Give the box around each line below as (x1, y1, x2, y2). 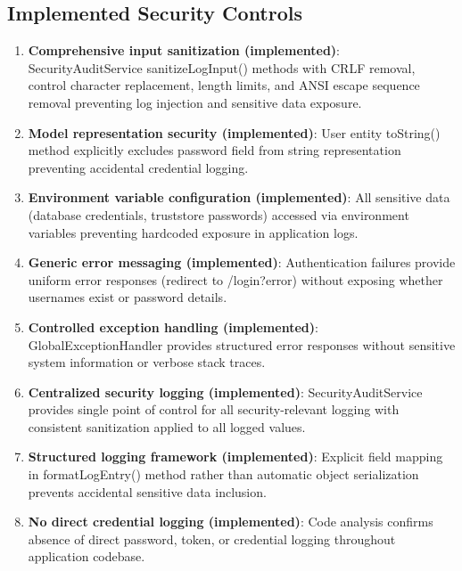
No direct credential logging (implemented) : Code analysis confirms (28, 512, 433, 531)
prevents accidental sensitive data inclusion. (28, 482, 267, 501)
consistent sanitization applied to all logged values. (28, 417, 306, 436)
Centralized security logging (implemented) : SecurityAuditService (28, 382, 423, 401)
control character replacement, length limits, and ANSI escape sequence (28, 76, 420, 94)
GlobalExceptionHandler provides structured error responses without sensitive (28, 335, 456, 354)
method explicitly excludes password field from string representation (28, 141, 401, 159)
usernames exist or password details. (28, 288, 227, 306)
